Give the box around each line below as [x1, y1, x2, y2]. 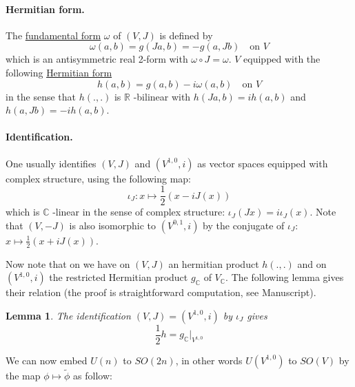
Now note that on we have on [6, 256, 130, 271]
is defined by [159, 28, 213, 42]
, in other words [175, 353, 243, 367]
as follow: [73, 368, 112, 383]
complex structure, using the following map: [6, 171, 191, 185]
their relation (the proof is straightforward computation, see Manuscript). [6, 285, 316, 300]
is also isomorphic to [69, 218, 156, 232]
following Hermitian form [6, 65, 112, 79]
